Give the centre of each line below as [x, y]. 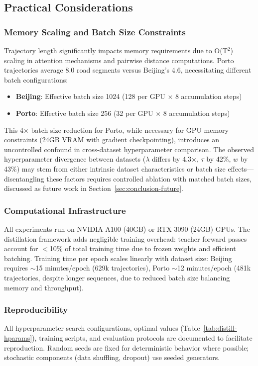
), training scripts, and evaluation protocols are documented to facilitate [142, 337]
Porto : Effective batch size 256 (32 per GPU [84, 113]
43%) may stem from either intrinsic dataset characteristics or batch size [115, 168]
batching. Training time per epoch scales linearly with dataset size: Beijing [118, 258]
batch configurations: [36, 79]
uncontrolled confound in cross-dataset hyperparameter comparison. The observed [129, 149]
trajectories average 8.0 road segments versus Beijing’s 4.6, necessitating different [128, 70]
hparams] [18, 337]
